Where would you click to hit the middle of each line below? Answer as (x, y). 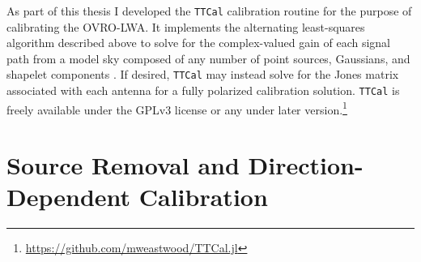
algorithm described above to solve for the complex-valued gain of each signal (198, 43)
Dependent (69, 197)
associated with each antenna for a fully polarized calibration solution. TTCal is (203, 90)
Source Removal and (123, 165)
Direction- (306, 165)
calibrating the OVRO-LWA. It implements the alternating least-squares (186, 26)
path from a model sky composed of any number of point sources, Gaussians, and (208, 58)
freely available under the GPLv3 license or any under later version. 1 (177, 108)
